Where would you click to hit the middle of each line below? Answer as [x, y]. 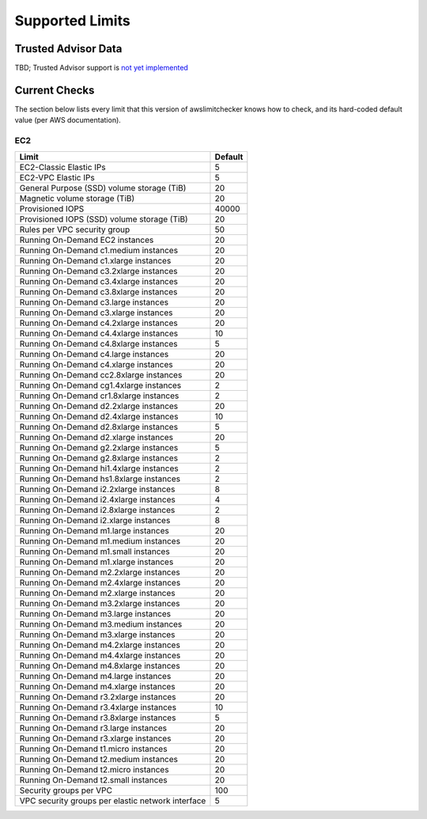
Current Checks [55, 90]
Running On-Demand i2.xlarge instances [95, 520]
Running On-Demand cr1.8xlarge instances [99, 396]
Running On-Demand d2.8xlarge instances [98, 427]
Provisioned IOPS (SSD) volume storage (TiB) [104, 219]
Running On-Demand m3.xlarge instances [97, 635]
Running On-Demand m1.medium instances [100, 540]
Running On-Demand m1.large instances [94, 530]
